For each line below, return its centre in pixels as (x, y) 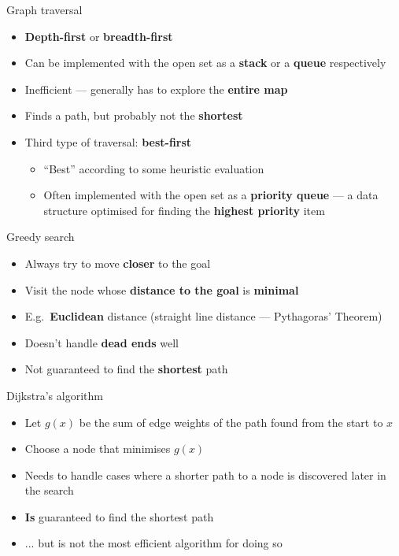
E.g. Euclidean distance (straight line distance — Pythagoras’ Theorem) (203, 316)
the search (49, 490)
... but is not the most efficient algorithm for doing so (153, 543)
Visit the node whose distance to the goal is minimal (162, 289)
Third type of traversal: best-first (108, 141)
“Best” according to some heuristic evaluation (154, 168)
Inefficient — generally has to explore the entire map (156, 89)
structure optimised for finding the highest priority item (184, 210)
